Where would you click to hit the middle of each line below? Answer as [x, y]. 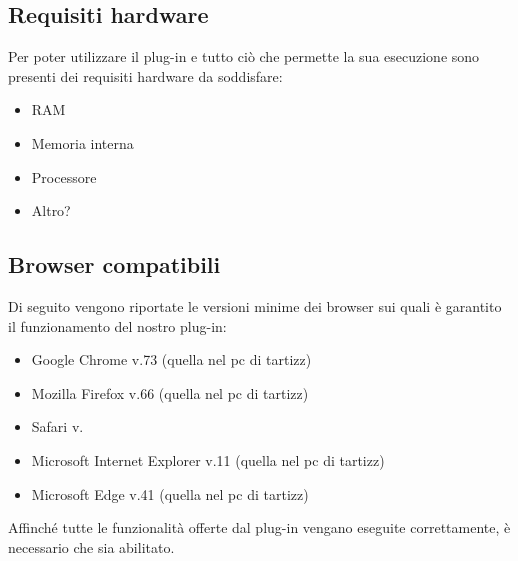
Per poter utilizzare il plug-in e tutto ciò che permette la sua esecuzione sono [244, 56]
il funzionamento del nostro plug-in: [117, 325]
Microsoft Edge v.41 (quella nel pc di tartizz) [170, 493]
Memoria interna [82, 142]
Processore [64, 176]
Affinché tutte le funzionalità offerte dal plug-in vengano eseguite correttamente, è [259, 527]
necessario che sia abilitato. [91, 546]
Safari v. [57, 426]
